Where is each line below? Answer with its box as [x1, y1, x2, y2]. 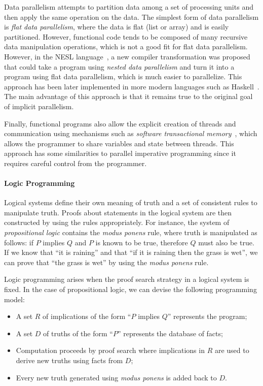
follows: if [4, 237, 34, 247]
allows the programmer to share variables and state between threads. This [4, 138, 234, 148]
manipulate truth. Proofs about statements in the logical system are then [4, 207, 232, 217]
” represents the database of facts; [117, 328, 223, 338]
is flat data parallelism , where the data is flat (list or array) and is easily [4, 21, 229, 32]
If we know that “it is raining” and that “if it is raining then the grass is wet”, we [4, 247, 258, 258]
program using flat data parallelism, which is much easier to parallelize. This [4, 71, 242, 82]
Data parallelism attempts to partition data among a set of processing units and [4, 2, 253, 12]
